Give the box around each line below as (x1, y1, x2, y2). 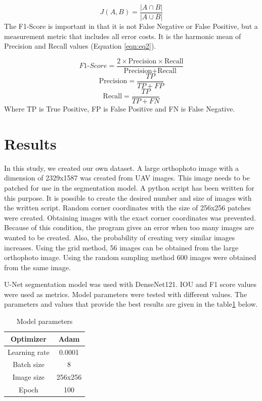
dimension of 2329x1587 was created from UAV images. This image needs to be (4, 172, 250, 183)
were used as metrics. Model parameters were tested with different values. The (4, 288, 247, 299)
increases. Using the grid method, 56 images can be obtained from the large (4, 242, 239, 252)
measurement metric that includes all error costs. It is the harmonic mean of (4, 30, 241, 41)
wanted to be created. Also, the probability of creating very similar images (4, 232, 235, 242)
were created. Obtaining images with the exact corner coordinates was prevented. (4, 212, 256, 223)
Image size (12, 372, 45, 382)
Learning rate (8, 346, 50, 357)
